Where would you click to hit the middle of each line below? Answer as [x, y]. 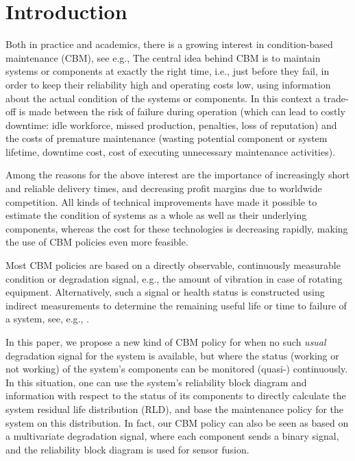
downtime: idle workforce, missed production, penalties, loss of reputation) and [171, 125]
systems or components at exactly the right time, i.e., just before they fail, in [168, 71]
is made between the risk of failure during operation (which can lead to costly [182, 111]
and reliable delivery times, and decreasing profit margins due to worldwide [164, 188]
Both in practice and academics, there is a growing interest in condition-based [169, 44]
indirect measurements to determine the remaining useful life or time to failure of [176, 305]
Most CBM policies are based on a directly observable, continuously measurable [173, 265]
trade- [336, 98]
